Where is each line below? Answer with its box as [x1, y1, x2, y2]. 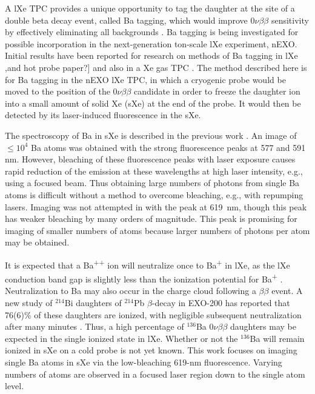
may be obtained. [5, 236, 70, 249]
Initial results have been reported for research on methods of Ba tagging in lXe [5, 49, 298, 62]
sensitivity [271, 13, 309, 26]
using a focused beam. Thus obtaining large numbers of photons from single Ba [5, 176, 300, 189]
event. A [271, 284, 303, 297]
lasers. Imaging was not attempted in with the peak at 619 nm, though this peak [5, 200, 307, 213]
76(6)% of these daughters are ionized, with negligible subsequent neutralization [5, 308, 302, 321]
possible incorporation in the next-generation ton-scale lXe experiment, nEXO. [5, 37, 297, 50]
